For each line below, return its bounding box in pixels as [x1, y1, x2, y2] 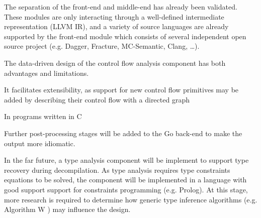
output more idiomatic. [4, 138, 75, 148]
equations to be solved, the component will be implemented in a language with [4, 174, 247, 185]
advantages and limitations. [4, 67, 89, 78]
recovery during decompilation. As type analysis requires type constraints [4, 164, 230, 175]
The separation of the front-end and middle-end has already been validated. [4, 2, 237, 12]
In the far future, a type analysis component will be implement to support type [4, 155, 249, 165]
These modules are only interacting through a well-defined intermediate [4, 11, 224, 22]
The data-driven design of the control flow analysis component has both [4, 57, 226, 68]
